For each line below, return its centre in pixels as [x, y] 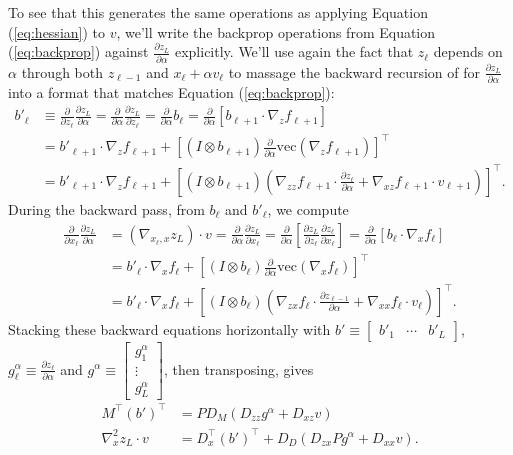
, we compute [308, 208]
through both [62, 71]
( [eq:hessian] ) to [57, 31]
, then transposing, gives [238, 368]
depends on [468, 51]
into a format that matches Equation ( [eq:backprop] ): [171, 91]
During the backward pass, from [106, 208]
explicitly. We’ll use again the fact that [294, 51]
